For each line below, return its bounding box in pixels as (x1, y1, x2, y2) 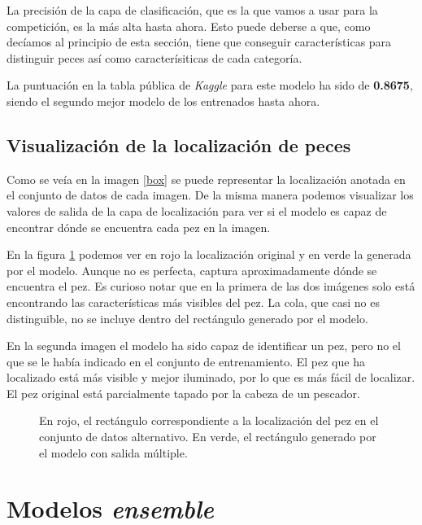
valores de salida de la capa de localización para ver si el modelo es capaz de (7, 202, 387, 219)
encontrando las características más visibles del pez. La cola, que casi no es (7, 293, 380, 310)
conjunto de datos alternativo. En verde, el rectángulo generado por (39, 428, 376, 445)
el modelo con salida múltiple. (39, 444, 188, 461)
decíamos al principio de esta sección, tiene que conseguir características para (7, 33, 392, 50)
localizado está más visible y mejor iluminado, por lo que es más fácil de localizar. (7, 369, 415, 386)
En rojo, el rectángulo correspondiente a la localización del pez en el (39, 412, 379, 429)
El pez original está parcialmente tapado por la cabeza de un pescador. (7, 384, 360, 401)
